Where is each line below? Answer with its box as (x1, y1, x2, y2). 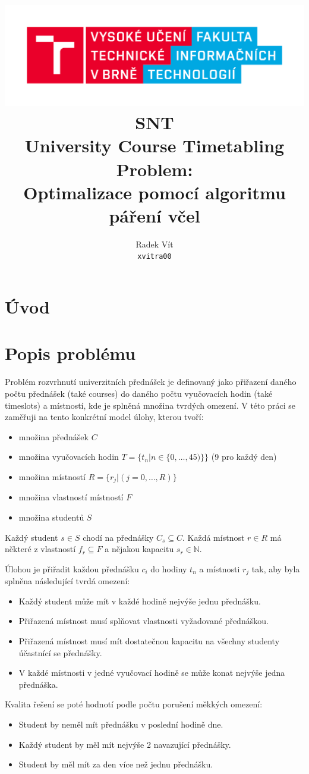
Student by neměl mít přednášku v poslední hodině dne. (18, 718, 223, 731)
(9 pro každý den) (211, 450, 277, 463)
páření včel (109, 203, 200, 227)
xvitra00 (137, 252, 172, 261)
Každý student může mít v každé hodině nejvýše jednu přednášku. (18, 594, 261, 607)
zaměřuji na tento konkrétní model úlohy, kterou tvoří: (5, 410, 204, 423)
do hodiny (150, 562, 187, 575)
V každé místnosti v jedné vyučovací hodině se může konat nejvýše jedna (18, 666, 285, 679)
